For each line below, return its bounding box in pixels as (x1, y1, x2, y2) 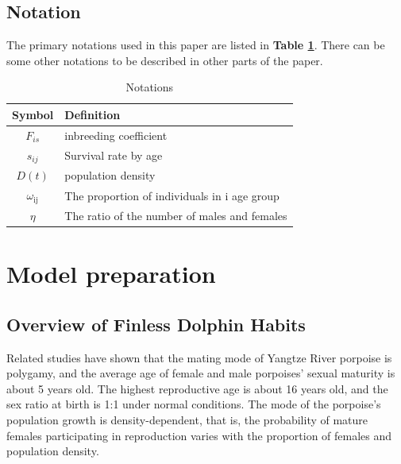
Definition (64, 106, 121, 122)
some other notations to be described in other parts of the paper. (6, 52, 323, 68)
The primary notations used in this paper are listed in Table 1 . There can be (6, 37, 385, 53)
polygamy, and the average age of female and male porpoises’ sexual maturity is (6, 365, 395, 381)
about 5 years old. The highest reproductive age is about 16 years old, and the (6, 380, 388, 396)
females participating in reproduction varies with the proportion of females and (6, 427, 392, 443)
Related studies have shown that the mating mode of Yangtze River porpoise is (6, 349, 392, 365)
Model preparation (6, 257, 216, 290)
